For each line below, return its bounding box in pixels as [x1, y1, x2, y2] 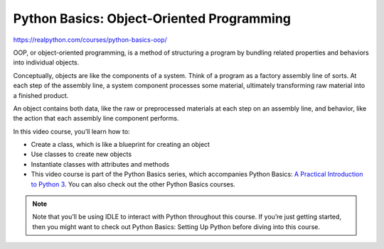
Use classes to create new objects [31, 150, 132, 159]
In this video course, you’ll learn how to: [13, 127, 131, 135]
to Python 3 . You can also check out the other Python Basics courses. [31, 179, 236, 188]
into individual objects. [13, 58, 80, 67]
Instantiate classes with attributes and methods [31, 160, 170, 168]
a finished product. [13, 91, 69, 99]
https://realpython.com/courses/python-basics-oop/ [13, 35, 167, 44]
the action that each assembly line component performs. [13, 114, 179, 123]
